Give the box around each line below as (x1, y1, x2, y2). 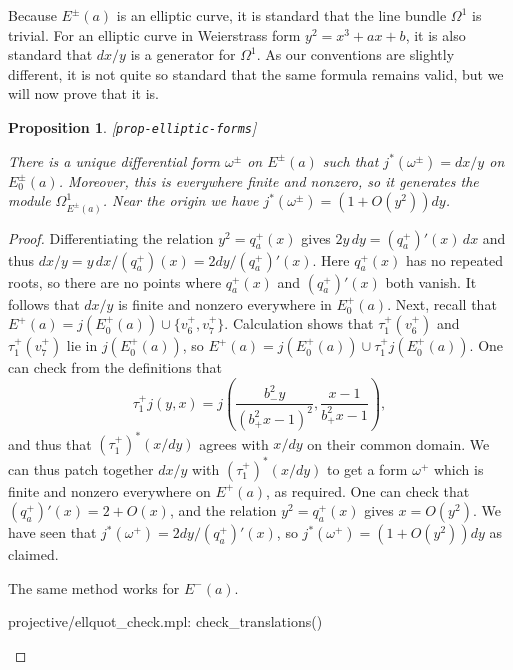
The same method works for (8, 577, 180, 598)
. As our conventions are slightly (256, 44, 455, 65)
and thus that (8, 433, 92, 454)
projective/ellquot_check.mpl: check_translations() (8, 611, 323, 632)
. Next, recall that (387, 293, 497, 314)
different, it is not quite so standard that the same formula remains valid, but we (8, 63, 504, 84)
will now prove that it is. (8, 83, 160, 104)
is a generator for (130, 44, 236, 65)
